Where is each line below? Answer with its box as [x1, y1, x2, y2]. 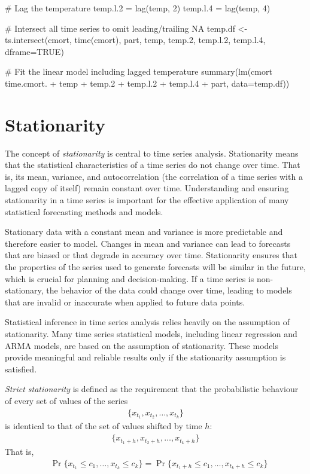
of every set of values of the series [5, 394, 128, 406]
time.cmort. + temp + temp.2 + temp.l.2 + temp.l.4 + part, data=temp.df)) [5, 77, 290, 89]
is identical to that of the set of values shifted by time [5, 420, 202, 432]
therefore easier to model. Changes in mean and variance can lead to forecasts [5, 237, 291, 249]
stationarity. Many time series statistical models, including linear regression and [5, 328, 297, 340]
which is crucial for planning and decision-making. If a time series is [5, 272, 254, 285]
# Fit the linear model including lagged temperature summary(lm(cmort [5, 65, 272, 78]
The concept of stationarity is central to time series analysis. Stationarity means [5, 146, 299, 159]
